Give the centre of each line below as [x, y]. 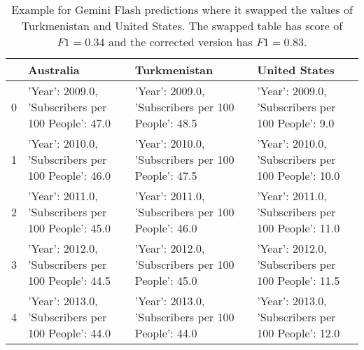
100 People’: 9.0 [296, 123]
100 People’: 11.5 [299, 280]
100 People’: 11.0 [299, 228]
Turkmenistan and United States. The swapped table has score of [182, 26]
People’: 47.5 [166, 175]
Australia [54, 70]
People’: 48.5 [166, 123]
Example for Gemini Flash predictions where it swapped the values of [182, 9]
